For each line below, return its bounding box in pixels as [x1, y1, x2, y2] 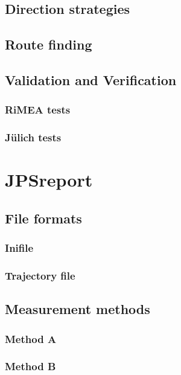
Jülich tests [5, 130, 62, 145]
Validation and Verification [5, 70, 177, 89]
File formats [5, 208, 82, 227]
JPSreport [5, 167, 93, 192]
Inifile [5, 240, 34, 255]
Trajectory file [5, 268, 75, 283]
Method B [5, 359, 56, 374]
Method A [5, 331, 57, 346]
